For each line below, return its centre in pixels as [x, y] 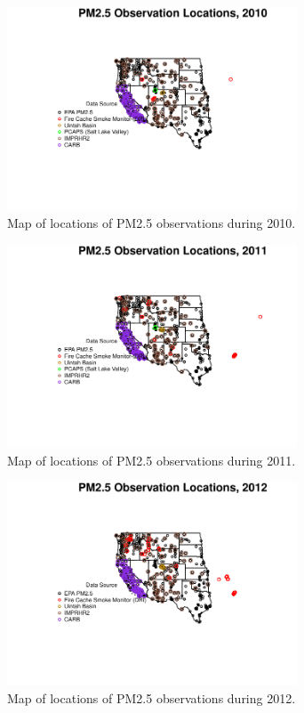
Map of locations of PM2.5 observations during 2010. [152, 223]
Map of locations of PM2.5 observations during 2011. [152, 460]
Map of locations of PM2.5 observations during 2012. [152, 697]
